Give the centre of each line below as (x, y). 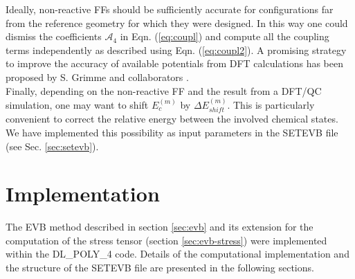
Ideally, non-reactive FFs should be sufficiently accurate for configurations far (170, 9)
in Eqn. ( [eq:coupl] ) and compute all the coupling (225, 36)
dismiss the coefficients (54, 36)
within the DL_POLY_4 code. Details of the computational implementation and (177, 254)
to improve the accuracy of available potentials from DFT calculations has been (174, 63)
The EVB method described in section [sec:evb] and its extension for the (160, 227)
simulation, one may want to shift (77, 104)
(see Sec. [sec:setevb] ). (52, 146)
